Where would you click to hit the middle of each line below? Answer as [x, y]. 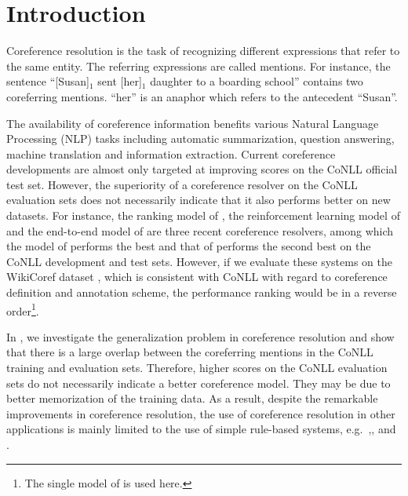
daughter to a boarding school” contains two [257, 81]
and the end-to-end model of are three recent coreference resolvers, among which [200, 230]
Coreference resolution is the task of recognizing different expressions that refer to [203, 51]
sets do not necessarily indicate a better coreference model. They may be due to [199, 383]
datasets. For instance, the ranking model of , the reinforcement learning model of [203, 215]
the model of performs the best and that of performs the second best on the [189, 246]
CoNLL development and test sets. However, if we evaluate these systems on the [200, 261]
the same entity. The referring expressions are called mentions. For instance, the [199, 66]
